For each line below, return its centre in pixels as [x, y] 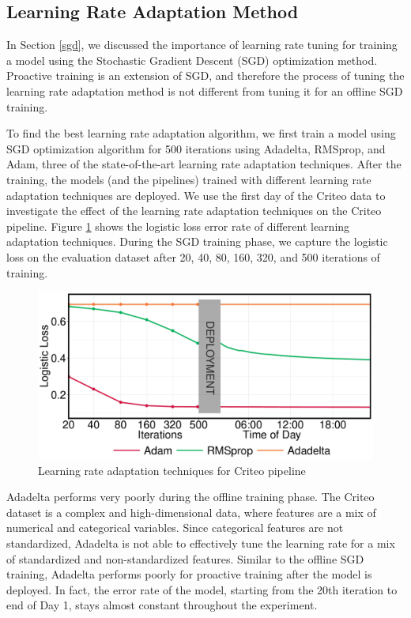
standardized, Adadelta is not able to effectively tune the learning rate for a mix [201, 543]
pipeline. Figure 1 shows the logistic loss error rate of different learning [178, 226]
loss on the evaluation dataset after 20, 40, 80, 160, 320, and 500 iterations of [193, 256]
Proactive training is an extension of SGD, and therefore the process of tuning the [205, 75]
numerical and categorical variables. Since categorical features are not [175, 528]
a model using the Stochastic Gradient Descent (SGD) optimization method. [192, 60]
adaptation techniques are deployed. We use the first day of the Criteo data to [196, 195]
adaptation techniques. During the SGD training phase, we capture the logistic [197, 241]
